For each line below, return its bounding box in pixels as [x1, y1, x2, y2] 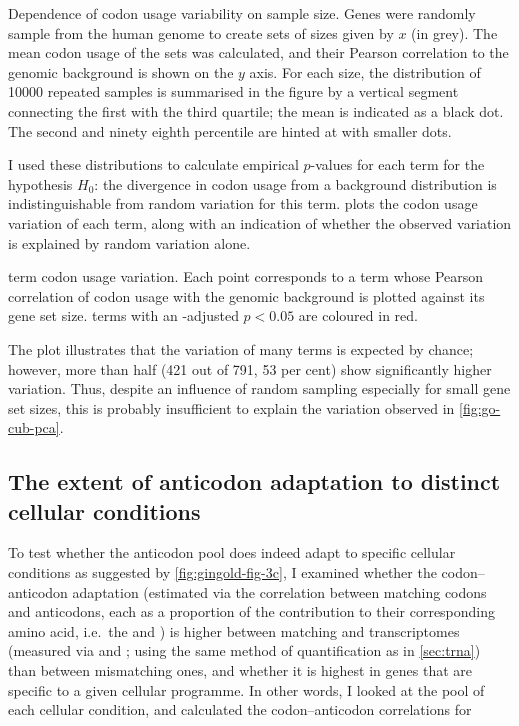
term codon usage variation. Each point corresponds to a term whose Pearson [8, 266, 484, 287]
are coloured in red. [298, 305, 418, 326]
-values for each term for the [310, 154, 485, 175]
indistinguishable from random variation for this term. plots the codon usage [8, 193, 478, 214]
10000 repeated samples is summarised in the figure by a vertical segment [8, 81, 459, 102]
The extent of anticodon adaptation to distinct [8, 466, 501, 497]
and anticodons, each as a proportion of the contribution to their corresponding [8, 601, 496, 622]
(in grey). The [411, 22, 498, 43]
